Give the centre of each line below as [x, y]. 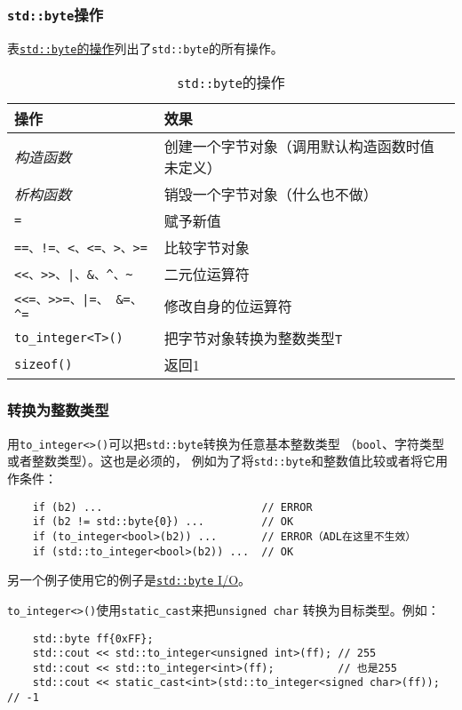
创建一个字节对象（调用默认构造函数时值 [299, 147]
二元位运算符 [207, 275]
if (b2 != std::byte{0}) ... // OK [163, 522]
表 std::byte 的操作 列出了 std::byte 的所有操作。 [145, 48]
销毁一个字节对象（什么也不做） [271, 195]
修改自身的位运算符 [228, 307]
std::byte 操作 [56, 14]
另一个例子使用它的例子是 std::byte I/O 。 [129, 580]
